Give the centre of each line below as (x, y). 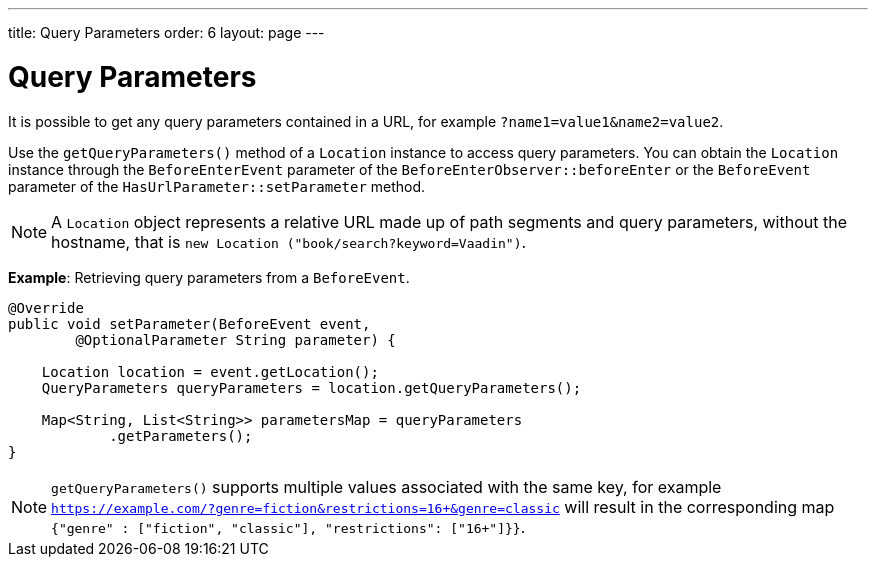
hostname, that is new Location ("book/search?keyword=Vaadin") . (289, 241)
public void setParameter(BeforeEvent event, (189, 323)
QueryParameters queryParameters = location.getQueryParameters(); (311, 387)
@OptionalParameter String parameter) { (235, 339)
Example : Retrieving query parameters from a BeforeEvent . (209, 277)
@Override (46, 307)
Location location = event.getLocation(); (210, 371)
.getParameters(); (181, 435)
